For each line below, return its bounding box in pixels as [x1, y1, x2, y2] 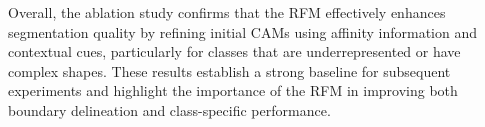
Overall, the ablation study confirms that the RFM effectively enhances [8, 2, 446, 22]
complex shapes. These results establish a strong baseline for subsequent [8, 60, 451, 81]
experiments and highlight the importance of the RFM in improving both [8, 80, 458, 101]
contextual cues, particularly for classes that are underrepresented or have [8, 41, 461, 62]
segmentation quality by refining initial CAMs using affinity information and [8, 21, 477, 42]
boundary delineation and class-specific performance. [8, 99, 331, 120]
